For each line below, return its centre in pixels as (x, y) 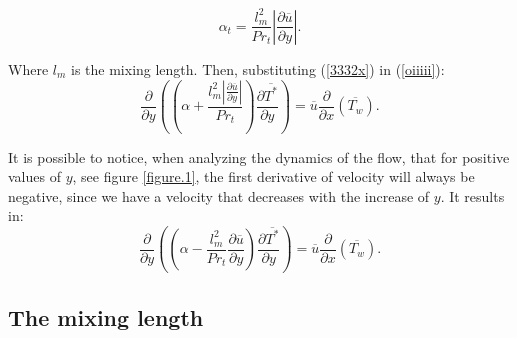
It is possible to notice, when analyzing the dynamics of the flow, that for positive (259, 156)
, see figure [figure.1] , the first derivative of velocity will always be (273, 176)
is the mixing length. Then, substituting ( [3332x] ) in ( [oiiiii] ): (258, 68)
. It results (472, 195)
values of (34, 176)
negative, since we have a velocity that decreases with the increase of (219, 195)
